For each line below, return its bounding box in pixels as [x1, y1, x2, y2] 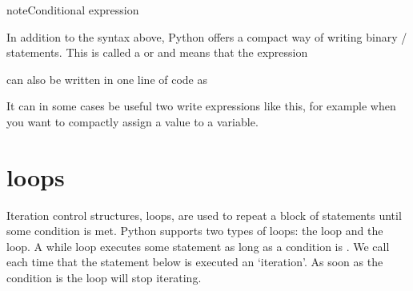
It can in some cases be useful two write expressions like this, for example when [6, 98, 396, 114]
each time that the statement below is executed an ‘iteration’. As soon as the [6, 253, 383, 270]
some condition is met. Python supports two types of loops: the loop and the [6, 222, 383, 239]
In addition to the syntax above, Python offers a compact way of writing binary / [6, 28, 407, 45]
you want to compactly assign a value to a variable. [6, 113, 259, 130]
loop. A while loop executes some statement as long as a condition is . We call [6, 237, 390, 254]
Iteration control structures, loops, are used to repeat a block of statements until [6, 206, 402, 223]
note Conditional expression [6, 2, 139, 18]
